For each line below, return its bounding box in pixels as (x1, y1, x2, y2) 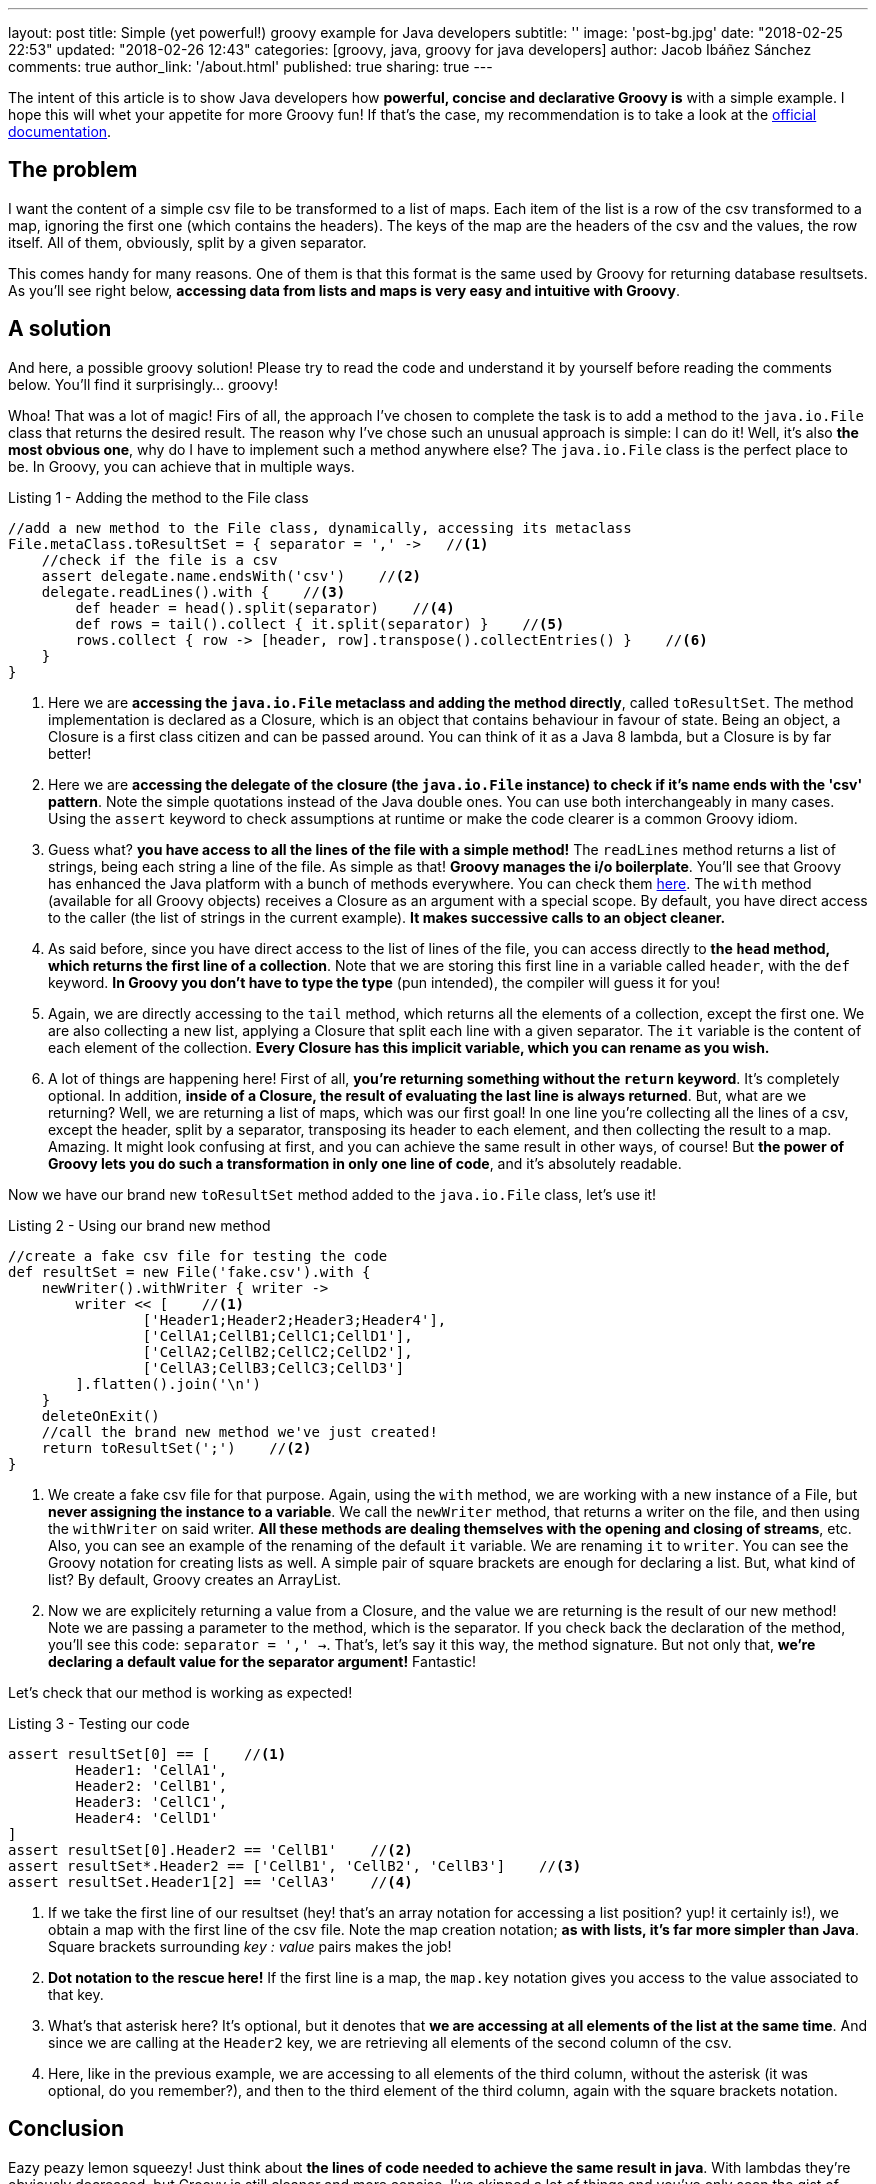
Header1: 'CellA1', (75, 1761, 228, 1778)
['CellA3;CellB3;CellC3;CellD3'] (142, 1359, 405, 1376)
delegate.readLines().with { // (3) (41, 583, 346, 600)
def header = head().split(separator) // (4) (75, 599, 455, 616)
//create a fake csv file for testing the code (8, 1247, 388, 1264)
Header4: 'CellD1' (75, 1809, 219, 1826)
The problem (8, 157, 138, 183)
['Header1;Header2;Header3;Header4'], (142, 1311, 447, 1328)
